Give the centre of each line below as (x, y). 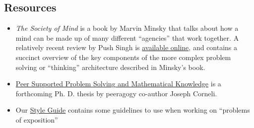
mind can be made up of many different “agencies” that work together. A (127, 37)
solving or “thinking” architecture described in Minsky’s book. (110, 67)
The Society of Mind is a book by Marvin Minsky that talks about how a (127, 28)
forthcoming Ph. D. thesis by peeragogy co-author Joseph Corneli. (116, 93)
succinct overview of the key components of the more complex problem (123, 57)
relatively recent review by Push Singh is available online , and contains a (127, 47)
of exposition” (37, 119)
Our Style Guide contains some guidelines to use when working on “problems (133, 110)
